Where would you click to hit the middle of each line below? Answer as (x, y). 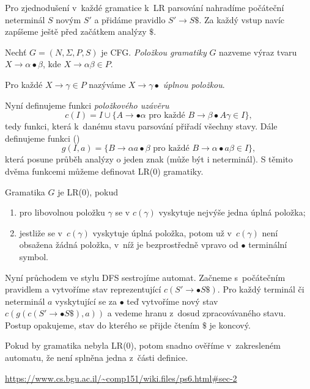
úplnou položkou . (194, 84)
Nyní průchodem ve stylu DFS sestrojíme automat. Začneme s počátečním (145, 277)
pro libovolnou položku (62, 212)
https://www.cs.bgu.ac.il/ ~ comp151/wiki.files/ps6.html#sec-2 (121, 378)
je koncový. (230, 325)
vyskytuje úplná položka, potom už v (162, 232)
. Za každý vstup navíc (242, 19)
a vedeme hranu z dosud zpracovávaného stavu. (197, 313)
